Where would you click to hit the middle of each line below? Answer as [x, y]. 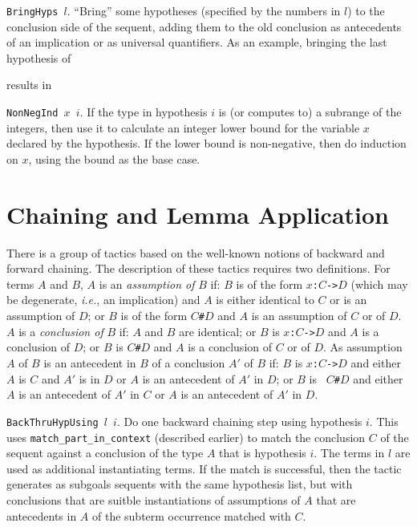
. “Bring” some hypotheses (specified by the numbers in [204, 10]
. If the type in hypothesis [144, 112]
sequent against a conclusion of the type [105, 453]
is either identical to [265, 300]
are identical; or [218, 331]
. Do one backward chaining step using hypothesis [239, 421]
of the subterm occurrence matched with [192, 515]
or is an [348, 300]
